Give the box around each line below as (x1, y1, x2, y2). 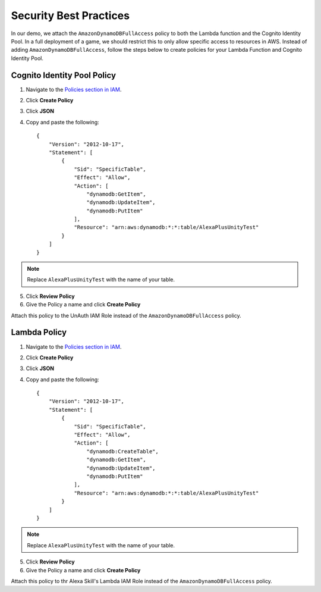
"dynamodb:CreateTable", (86, 448, 159, 455)
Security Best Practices (11, 9, 130, 22)
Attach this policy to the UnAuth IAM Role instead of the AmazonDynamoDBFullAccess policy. (11, 312, 242, 319)
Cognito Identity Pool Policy (11, 70, 116, 80)
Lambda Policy (11, 327, 67, 337)
